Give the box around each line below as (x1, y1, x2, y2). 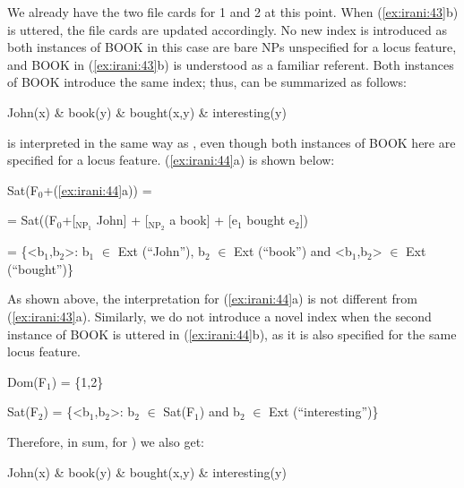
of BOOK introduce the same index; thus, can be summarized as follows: (7, 73, 407, 91)
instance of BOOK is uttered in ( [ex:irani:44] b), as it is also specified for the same (7, 324, 457, 343)
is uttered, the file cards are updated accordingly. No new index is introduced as (7, 20, 447, 39)
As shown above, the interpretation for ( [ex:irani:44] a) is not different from (7, 289, 417, 308)
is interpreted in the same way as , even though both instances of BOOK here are (7, 133, 456, 151)
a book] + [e (169, 210, 237, 229)
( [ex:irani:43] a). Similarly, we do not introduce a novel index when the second (7, 306, 432, 325)
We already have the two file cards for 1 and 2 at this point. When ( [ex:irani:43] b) (7, 3, 459, 21)
